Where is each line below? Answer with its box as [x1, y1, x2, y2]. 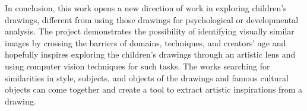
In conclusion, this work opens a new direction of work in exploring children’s [5, 2, 287, 14]
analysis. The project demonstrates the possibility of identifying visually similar [5, 25, 295, 37]
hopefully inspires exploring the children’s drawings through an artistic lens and [5, 48, 296, 61]
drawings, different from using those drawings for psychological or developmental [5, 13, 299, 26]
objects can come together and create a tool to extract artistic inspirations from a [5, 83, 303, 96]
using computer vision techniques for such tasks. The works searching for [5, 59, 270, 72]
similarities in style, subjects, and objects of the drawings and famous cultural [5, 71, 289, 84]
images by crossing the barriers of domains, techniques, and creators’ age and [5, 36, 286, 49]
